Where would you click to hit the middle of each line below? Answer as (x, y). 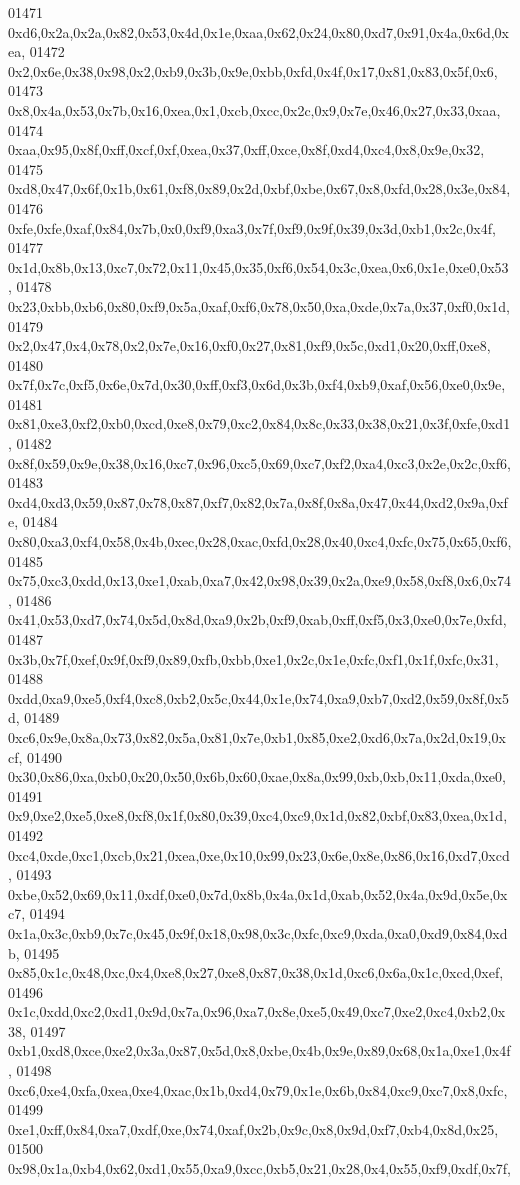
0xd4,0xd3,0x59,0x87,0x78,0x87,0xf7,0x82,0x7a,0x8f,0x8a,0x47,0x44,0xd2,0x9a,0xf (258, 501)
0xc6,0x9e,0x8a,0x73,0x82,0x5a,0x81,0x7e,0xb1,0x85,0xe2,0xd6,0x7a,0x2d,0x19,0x (257, 736)
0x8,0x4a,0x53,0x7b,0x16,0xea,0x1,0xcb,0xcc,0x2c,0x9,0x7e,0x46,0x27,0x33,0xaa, (254, 109)
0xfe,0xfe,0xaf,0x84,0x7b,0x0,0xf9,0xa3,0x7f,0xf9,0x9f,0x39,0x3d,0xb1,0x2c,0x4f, (252, 227)
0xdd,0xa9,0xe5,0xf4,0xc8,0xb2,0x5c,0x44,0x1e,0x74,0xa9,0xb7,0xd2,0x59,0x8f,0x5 (259, 697)
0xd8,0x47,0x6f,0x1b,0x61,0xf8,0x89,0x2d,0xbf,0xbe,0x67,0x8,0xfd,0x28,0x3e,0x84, (259, 188)
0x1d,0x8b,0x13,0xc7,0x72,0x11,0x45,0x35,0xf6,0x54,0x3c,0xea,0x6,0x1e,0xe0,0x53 (258, 266)
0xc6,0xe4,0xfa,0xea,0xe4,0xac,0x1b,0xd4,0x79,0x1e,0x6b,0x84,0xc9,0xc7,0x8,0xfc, (258, 1089)
